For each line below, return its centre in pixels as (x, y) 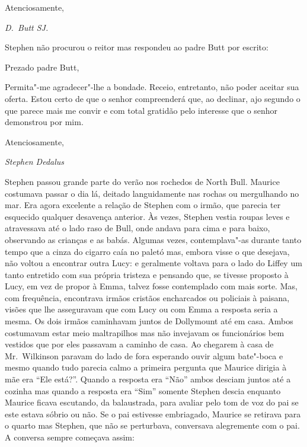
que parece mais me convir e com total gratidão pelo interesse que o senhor (141, 110)
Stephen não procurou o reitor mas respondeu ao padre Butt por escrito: (137, 47)
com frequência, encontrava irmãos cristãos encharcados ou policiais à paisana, (147, 297)
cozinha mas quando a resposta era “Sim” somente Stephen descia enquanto (143, 390)
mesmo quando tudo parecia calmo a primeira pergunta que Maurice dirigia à (146, 367)
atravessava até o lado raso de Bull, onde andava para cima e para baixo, (137, 228)
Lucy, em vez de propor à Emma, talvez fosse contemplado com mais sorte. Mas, (151, 286)
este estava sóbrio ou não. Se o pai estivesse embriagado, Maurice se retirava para (153, 414)
